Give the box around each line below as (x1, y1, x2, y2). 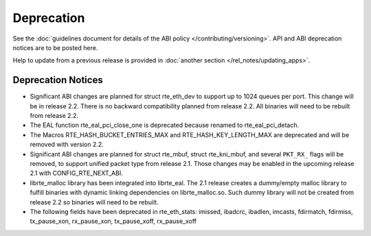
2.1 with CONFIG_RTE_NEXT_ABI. (30, 169, 123, 178)
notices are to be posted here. (12, 43, 98, 51)
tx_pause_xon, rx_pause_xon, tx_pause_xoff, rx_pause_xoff (30, 217, 197, 226)
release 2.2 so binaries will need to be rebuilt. (30, 198, 159, 206)
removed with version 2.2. (30, 141, 104, 149)
